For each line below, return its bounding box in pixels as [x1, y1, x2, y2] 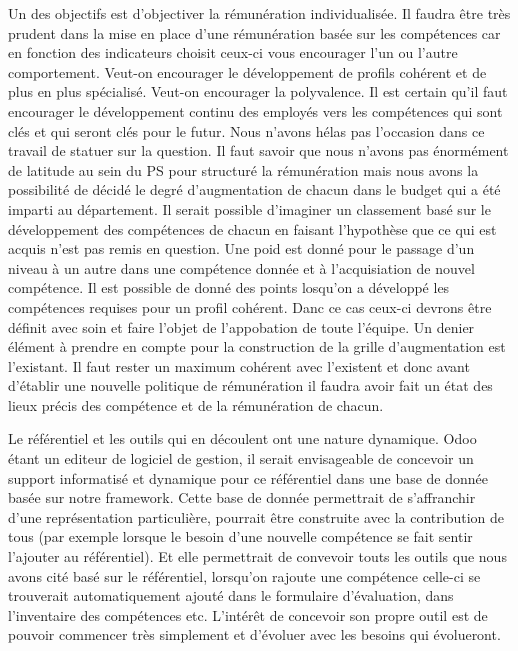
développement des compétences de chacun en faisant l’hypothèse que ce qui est [8, 218, 497, 239]
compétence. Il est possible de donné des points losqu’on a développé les [8, 277, 450, 298]
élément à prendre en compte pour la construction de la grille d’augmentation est [8, 336, 506, 357]
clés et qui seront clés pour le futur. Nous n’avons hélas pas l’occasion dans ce [8, 120, 485, 141]
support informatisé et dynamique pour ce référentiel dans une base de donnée [8, 467, 489, 488]
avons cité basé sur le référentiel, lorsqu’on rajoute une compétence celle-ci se [8, 565, 481, 586]
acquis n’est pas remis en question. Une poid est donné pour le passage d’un [8, 238, 475, 259]
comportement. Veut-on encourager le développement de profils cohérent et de [8, 61, 487, 82]
